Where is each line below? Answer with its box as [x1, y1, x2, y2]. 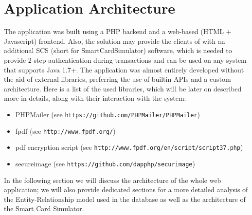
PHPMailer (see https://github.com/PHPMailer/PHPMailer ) [15, 109, 200, 119]
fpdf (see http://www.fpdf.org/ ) [15, 125, 116, 136]
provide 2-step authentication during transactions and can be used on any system [4, 54, 247, 65]
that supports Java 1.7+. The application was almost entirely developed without [4, 64, 244, 74]
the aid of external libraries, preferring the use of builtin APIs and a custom [4, 74, 231, 84]
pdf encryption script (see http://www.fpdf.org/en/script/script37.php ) [15, 142, 243, 152]
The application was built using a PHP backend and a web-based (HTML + [4, 26, 232, 36]
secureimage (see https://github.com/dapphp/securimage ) [15, 158, 195, 168]
